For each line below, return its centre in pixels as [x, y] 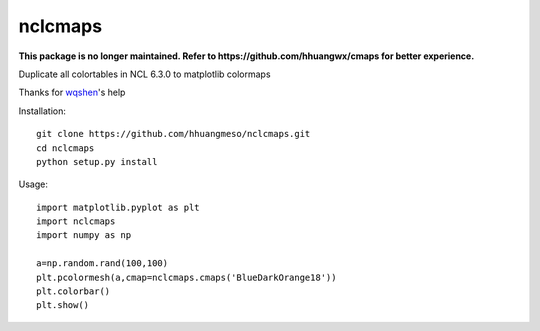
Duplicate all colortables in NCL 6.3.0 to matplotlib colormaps [144, 74]
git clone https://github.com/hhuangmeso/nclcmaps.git [173, 134]
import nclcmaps [76, 221]
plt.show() [63, 305]
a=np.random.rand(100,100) [102, 263]
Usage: [33, 184]
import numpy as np [84, 235]
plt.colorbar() [73, 291]
